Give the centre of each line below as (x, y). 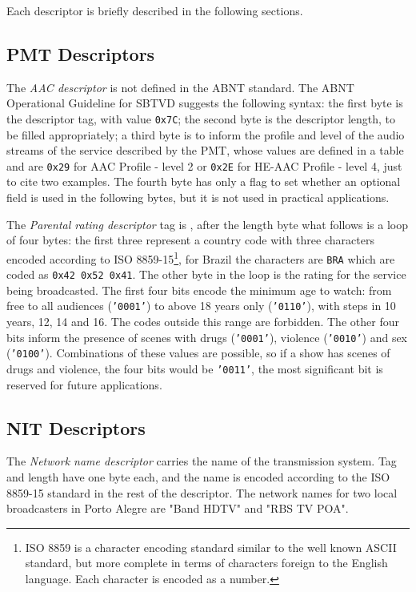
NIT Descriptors (76, 427)
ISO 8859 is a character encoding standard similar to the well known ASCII (211, 547)
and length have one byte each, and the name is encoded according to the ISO (198, 477)
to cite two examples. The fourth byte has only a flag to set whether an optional (204, 181)
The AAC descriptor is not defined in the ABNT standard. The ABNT (180, 87)
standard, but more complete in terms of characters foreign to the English (206, 563)
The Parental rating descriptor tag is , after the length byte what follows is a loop (208, 224)
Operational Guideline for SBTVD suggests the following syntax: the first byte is (205, 103)
